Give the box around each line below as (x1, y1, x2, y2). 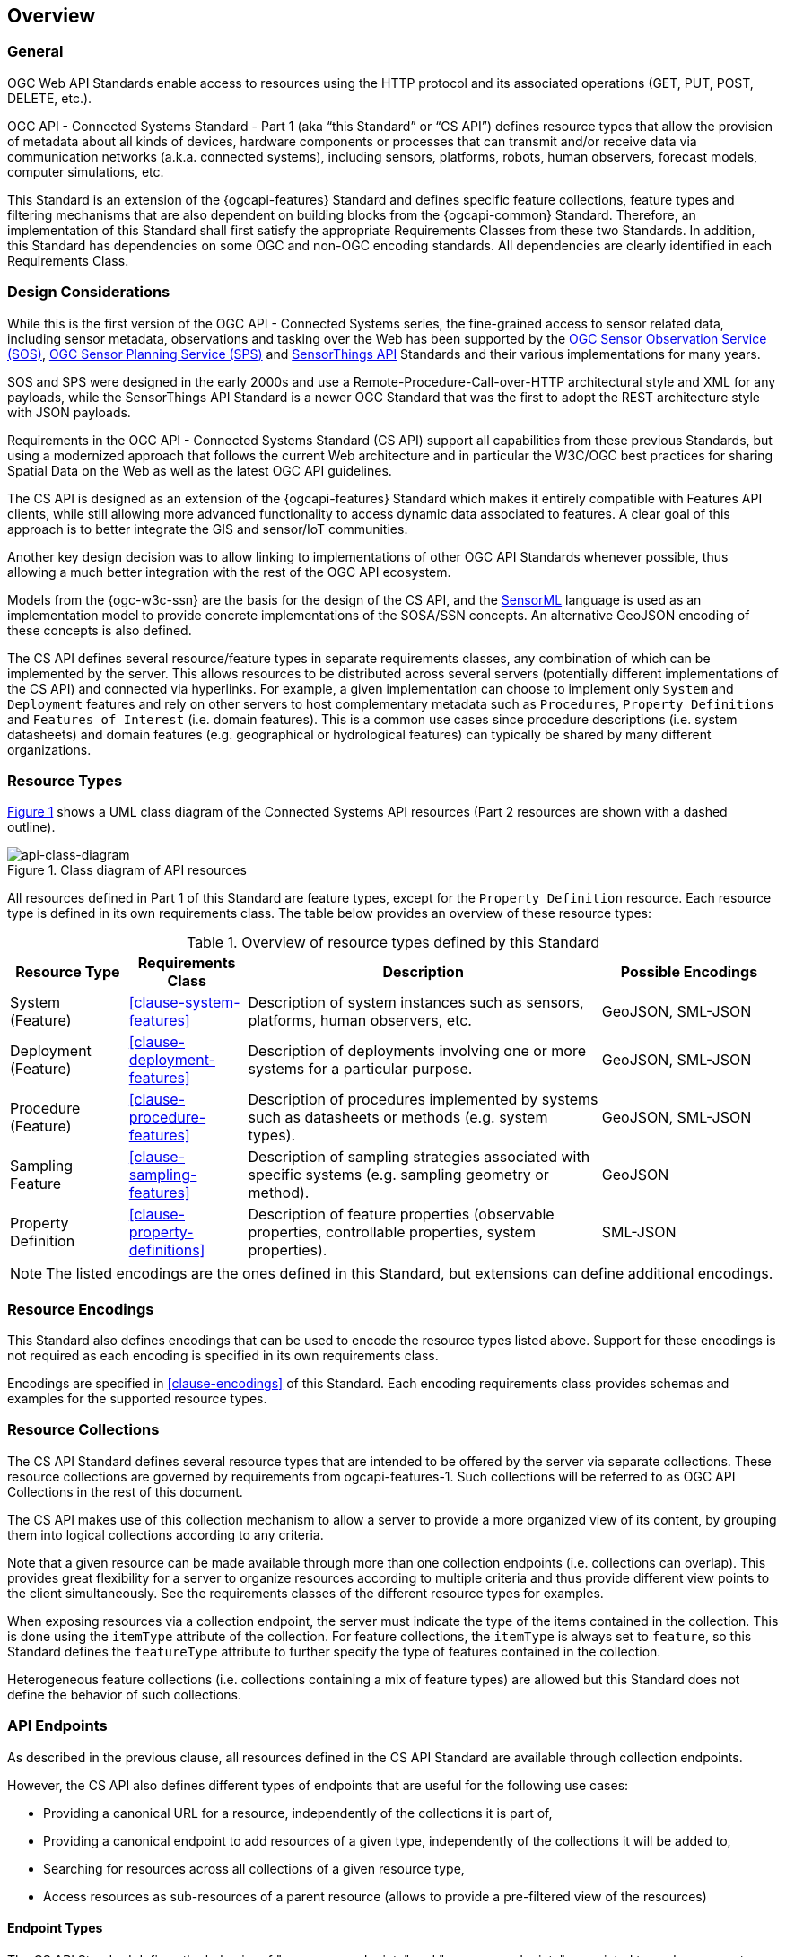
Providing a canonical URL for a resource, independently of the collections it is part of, (43, 1804, 553, 1821)
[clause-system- (128, 993, 240, 1012)
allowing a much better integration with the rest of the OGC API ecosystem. (7, 564, 451, 580)
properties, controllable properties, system (248, 1223, 536, 1242)
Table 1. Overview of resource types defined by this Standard (186, 933, 600, 952)
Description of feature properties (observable (248, 1205, 555, 1224)
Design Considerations (7, 283, 170, 301)
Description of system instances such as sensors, (248, 993, 584, 1012)
